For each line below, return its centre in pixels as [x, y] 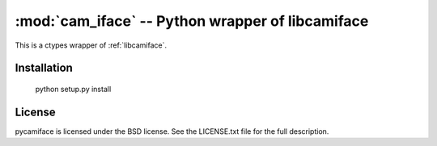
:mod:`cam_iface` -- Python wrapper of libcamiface [192, 21]
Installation [44, 68]
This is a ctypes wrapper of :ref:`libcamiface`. [91, 45]
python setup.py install [73, 89]
